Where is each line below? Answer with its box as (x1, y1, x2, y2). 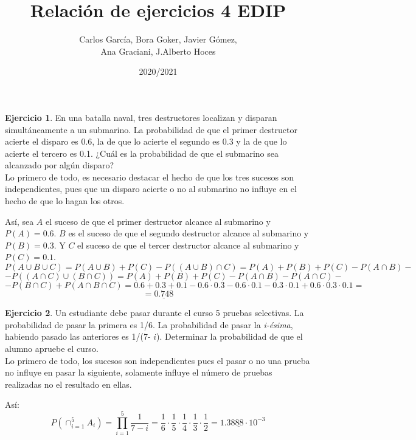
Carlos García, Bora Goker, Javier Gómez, (79, 33, 237, 46)
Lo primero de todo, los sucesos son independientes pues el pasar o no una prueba (5, 354, 310, 366)
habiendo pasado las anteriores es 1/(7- (5, 330, 151, 343)
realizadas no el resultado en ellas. (5, 377, 132, 390)
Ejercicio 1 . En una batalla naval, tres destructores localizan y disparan (5, 111, 277, 123)
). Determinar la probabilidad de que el (156, 330, 303, 343)
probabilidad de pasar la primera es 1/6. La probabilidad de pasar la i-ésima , (5, 318, 293, 331)
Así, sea (5, 215, 34, 227)
